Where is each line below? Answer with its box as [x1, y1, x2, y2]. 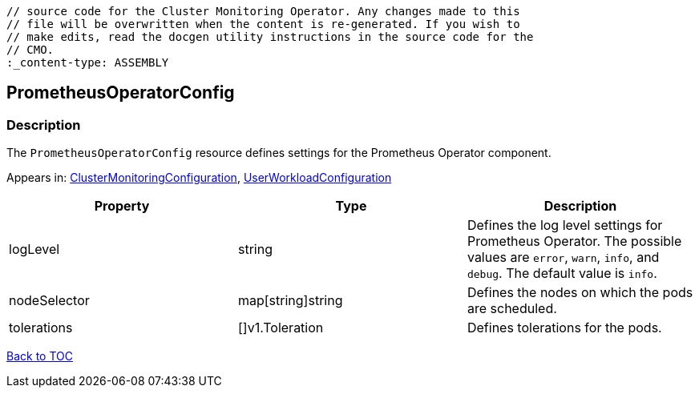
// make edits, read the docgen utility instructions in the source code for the [6, 30, 534, 43]
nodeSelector [9, 292, 90, 309]
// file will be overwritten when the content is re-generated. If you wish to [6, 18, 520, 30]
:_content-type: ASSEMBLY [6, 56, 169, 69]
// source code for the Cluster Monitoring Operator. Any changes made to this [6, 5, 520, 18]
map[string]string [237, 292, 343, 309]
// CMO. [6, 43, 55, 56]
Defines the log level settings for [467, 217, 663, 234]
